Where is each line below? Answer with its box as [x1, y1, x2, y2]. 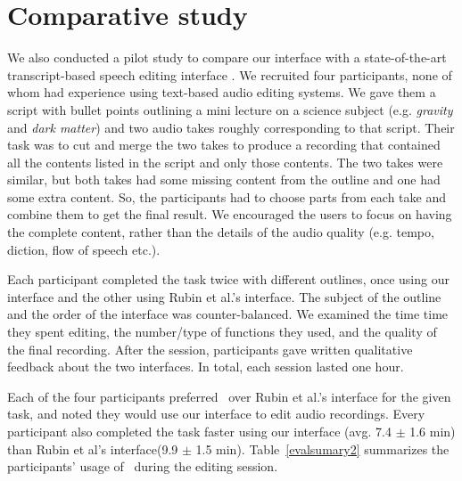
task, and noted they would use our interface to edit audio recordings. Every [7, 404, 425, 423]
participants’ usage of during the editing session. [7, 457, 278, 476]
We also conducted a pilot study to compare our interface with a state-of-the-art [7, 48, 447, 67]
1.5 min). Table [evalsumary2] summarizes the [195, 439, 450, 458]
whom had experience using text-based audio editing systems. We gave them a [7, 83, 436, 102]
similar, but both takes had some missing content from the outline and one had [7, 170, 441, 189]
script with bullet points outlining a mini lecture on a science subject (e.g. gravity [7, 100, 453, 118]
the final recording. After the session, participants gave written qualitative [7, 339, 413, 358]
